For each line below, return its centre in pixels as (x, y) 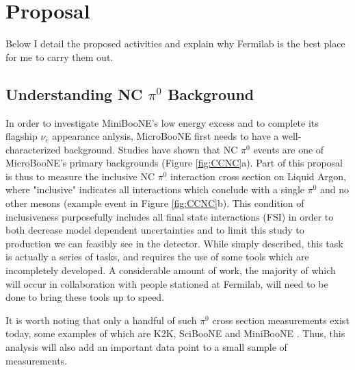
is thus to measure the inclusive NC (80, 176)
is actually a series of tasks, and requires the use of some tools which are (157, 257)
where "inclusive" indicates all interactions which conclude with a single (155, 189)
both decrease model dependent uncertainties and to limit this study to (155, 230)
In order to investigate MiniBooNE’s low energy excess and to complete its (162, 122)
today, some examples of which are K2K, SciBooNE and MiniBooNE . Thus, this (175, 333)
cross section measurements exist (281, 320)
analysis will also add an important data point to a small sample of (146, 347)
